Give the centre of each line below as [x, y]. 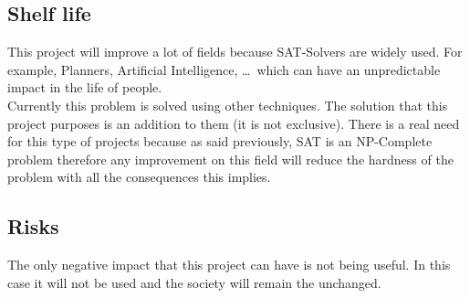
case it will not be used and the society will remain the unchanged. [194, 282]
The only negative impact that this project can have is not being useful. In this [229, 265]
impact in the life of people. [85, 87]
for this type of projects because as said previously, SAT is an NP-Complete [220, 141]
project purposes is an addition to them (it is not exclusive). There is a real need [234, 123]
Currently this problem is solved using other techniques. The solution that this [228, 105]
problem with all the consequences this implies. [139, 177]
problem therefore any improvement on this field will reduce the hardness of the [230, 159]
